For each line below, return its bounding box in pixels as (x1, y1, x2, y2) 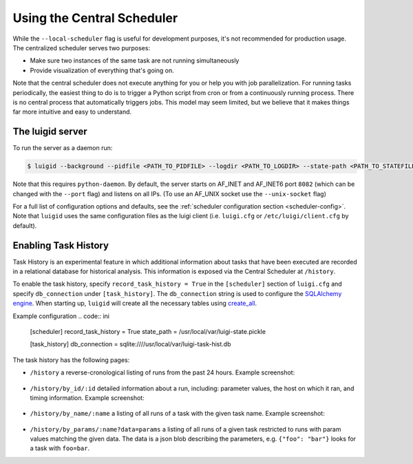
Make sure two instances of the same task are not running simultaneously (30, 56, 240, 65)
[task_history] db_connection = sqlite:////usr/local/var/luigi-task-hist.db (30, 340, 231, 348)
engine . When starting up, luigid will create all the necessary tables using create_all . (12, 299, 257, 308)
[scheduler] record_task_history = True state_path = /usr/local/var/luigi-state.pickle (30, 327, 266, 335)
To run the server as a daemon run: (12, 144, 113, 152)
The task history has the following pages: (12, 355, 130, 364)
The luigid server (12, 126, 87, 138)
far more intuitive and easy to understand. (12, 107, 132, 116)
